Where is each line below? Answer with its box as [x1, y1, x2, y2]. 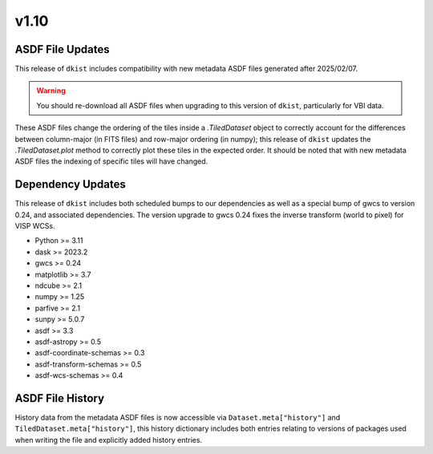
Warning [36, 86, 66, 95]
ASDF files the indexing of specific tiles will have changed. [14, 156, 208, 166]
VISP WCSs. [14, 221, 55, 231]
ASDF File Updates [14, 43, 110, 56]
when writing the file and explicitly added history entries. [14, 435, 203, 444]
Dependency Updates [14, 177, 126, 192]
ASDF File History [14, 391, 104, 405]
